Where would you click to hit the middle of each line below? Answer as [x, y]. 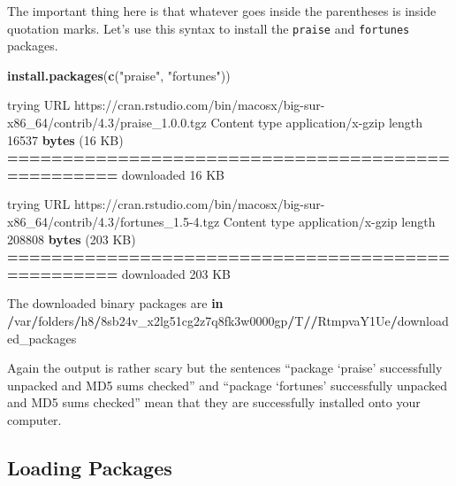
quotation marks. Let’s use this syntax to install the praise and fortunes [209, 28]
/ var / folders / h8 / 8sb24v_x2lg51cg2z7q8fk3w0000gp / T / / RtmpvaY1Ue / [202, 320]
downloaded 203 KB [176, 273]
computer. [34, 419]
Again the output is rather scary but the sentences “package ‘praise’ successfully [225, 368]
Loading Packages [90, 467]
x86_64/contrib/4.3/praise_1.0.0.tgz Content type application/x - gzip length [215, 123]
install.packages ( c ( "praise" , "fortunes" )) [119, 75]
